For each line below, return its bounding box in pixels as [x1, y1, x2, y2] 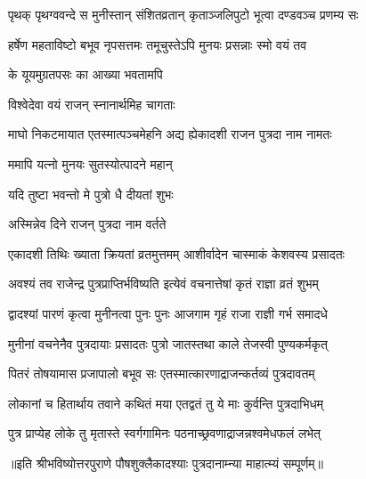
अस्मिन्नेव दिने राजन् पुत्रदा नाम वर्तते [8, 215, 167, 233]
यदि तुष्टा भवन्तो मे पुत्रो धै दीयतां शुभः [8, 184, 174, 203]
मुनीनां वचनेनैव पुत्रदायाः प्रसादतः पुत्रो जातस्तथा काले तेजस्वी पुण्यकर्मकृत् [8, 334, 328, 353]
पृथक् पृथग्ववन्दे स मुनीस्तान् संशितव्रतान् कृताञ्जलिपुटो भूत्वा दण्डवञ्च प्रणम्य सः [8, 5, 359, 23]
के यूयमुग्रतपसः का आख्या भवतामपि [8, 65, 163, 84]
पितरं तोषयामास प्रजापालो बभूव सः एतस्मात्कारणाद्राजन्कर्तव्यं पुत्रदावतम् [8, 364, 315, 383]
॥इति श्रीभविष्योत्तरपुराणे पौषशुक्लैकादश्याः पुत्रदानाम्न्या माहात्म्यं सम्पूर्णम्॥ [8, 453, 323, 472]
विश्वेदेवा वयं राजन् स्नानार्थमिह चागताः [8, 94, 175, 113]
